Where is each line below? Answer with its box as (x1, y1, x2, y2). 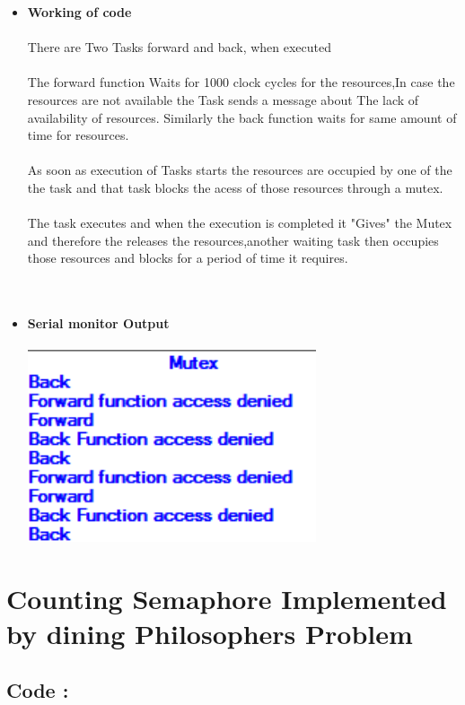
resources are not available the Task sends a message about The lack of (27, 90, 419, 109)
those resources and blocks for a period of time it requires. (27, 248, 348, 267)
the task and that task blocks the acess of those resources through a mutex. (27, 178, 443, 196)
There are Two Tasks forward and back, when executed (27, 38, 332, 57)
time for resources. (27, 126, 129, 144)
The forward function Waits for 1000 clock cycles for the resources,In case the (27, 73, 455, 91)
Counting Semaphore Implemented (6, 579, 447, 616)
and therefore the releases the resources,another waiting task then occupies (27, 231, 439, 249)
